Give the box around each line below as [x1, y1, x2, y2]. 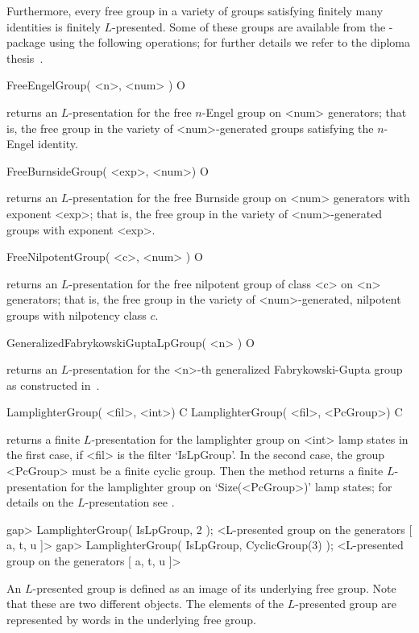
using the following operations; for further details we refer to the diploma [48, 34, 410, 51]
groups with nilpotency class [6, 306, 147, 323]
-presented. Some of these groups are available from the [112, 18, 386, 35]
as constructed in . [6, 376, 100, 393]
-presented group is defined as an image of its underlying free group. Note [32, 579, 396, 596]
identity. [38, 135, 78, 152]
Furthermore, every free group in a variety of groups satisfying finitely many [6, 2, 384, 19]
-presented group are [295, 595, 397, 612]
